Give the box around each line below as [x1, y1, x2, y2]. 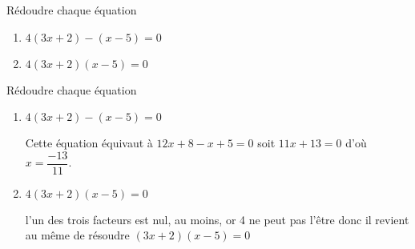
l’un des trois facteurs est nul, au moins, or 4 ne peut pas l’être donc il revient [25, 211, 409, 227]
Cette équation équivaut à [25, 135, 153, 151]
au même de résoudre [25, 227, 130, 243]
